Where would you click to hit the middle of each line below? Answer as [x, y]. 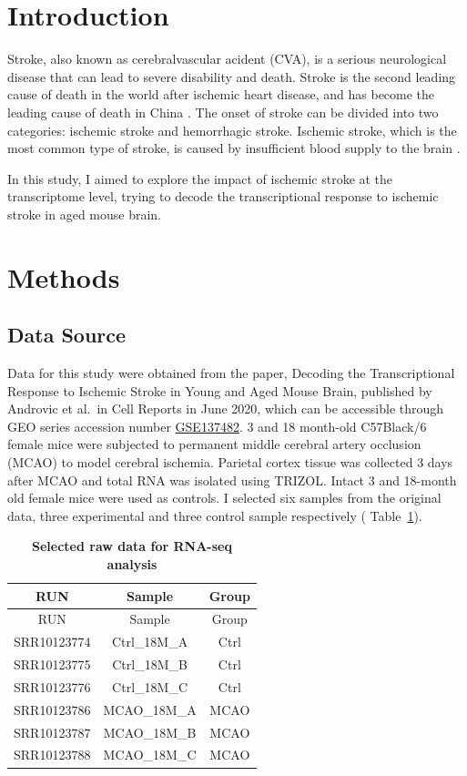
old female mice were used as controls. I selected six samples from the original [224, 498]
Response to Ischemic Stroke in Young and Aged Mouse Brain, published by [220, 390]
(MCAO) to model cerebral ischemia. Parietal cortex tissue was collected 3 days [230, 462]
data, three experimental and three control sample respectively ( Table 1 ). [215, 515]
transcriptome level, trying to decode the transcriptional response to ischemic [223, 196]
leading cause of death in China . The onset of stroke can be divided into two [223, 112]
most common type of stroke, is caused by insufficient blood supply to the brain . [234, 148]
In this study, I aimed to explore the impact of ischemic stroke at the [200, 178]
